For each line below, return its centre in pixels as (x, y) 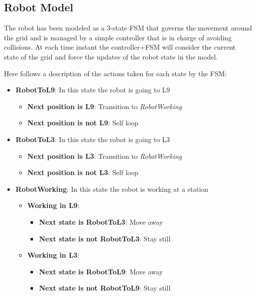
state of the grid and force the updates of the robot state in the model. (111, 56)
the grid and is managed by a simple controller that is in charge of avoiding (118, 37)
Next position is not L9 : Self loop (83, 123)
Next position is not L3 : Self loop (83, 172)
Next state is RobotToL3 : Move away (101, 222)
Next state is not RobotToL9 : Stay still (105, 288)
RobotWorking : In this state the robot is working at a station (112, 189)
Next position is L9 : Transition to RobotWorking (105, 106)
